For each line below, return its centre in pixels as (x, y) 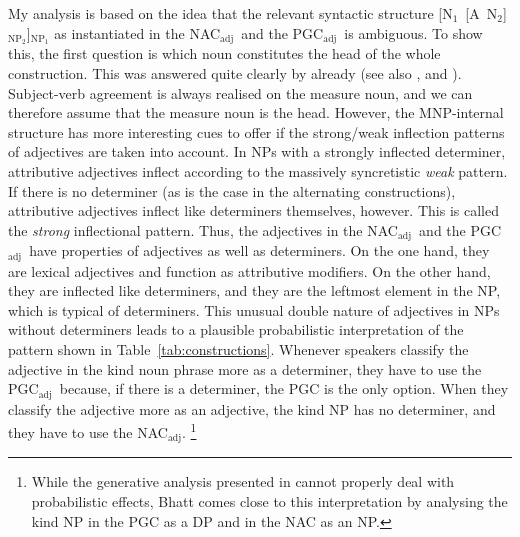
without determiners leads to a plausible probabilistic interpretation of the (236, 329)
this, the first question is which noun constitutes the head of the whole (224, 53)
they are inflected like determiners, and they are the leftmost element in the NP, (254, 290)
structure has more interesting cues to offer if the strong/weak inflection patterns (256, 131)
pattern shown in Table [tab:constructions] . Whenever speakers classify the (238, 349)
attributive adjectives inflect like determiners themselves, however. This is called (253, 210)
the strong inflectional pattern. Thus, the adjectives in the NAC (203, 229)
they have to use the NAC (88, 431)
